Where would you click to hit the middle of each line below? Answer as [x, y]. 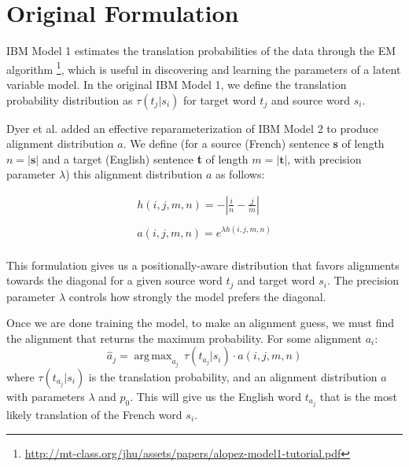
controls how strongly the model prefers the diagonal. [197, 296]
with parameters [46, 396]
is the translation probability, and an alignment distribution [233, 376]
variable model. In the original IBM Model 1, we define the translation [177, 84]
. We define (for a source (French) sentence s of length [254, 143]
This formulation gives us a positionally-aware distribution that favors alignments [203, 265]
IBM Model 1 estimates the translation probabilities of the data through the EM [201, 51]
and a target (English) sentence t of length [145, 158]
